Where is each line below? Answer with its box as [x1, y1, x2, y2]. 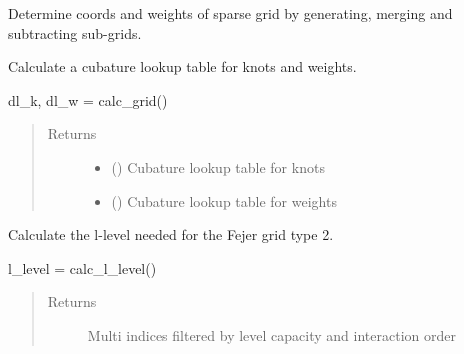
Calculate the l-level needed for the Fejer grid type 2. [8, 224, 334, 245]
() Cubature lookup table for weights [111, 190, 337, 211]
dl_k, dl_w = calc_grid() [8, 89, 168, 110]
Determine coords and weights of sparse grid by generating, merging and [8, 3, 453, 23]
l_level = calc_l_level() [8, 257, 157, 278]
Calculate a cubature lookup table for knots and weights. [8, 56, 357, 77]
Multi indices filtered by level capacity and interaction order [87, 324, 456, 345]
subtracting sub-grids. [8, 22, 142, 43]
